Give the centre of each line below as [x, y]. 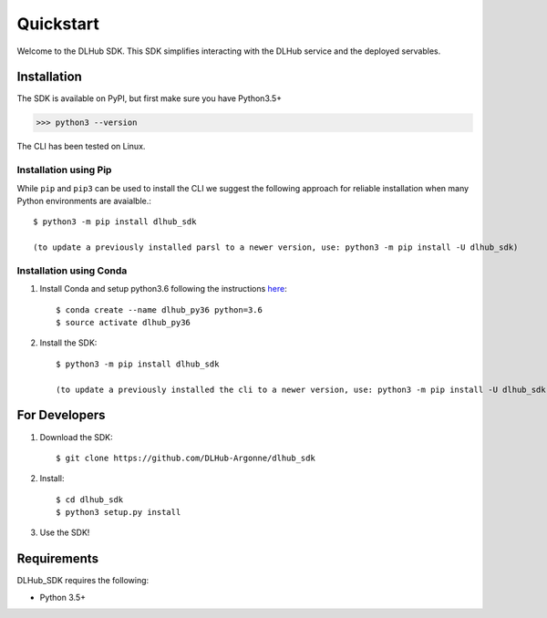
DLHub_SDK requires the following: [83, 581]
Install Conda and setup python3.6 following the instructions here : [163, 289]
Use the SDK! [65, 532]
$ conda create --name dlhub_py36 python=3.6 [160, 309]
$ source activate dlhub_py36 [124, 323]
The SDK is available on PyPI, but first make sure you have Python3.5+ [150, 98]
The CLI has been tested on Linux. [81, 147]
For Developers [61, 415]
